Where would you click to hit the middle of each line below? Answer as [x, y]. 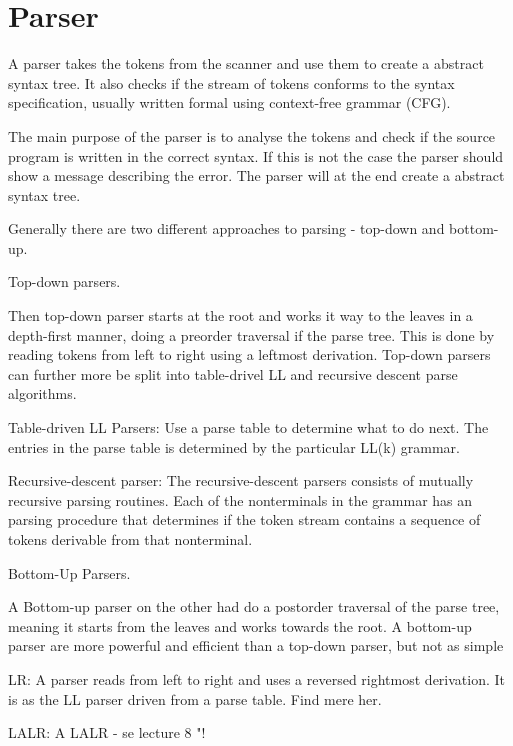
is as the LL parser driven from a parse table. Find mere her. [195, 698]
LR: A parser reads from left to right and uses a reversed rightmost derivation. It [257, 678]
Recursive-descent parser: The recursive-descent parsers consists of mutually [241, 480]
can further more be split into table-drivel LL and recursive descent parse [233, 373]
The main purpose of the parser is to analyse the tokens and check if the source [252, 135]
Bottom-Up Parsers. [69, 572]
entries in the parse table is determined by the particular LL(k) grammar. [234, 446]
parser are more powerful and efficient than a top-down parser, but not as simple [256, 645]
